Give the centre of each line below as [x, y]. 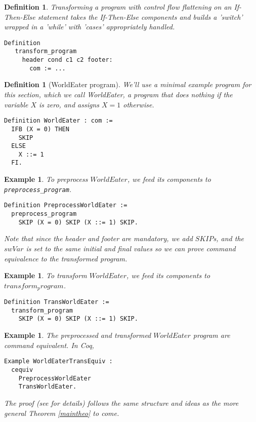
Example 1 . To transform [46, 275]
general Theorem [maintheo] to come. [62, 413]
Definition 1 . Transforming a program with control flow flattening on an [118, 7]
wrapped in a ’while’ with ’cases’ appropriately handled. [90, 27]
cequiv [22, 370]
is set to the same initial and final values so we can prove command [131, 248]
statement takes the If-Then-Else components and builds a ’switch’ [140, 16]
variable [16, 104]
